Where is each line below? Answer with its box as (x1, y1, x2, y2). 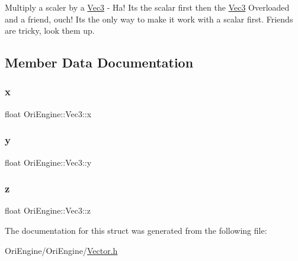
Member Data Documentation (5, 53, 194, 72)
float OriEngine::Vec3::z (5, 204, 91, 217)
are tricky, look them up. (5, 24, 95, 37)
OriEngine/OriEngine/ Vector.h (5, 244, 118, 256)
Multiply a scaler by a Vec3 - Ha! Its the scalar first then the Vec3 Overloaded (5, 1, 290, 13)
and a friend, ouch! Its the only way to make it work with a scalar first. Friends (5, 12, 293, 25)
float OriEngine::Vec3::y (5, 156, 92, 168)
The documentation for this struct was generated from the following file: (5, 224, 267, 236)
